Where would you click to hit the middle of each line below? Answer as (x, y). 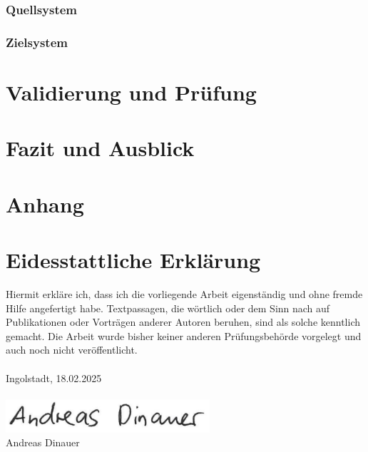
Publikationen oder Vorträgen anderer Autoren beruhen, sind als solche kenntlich (183, 322)
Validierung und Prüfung (131, 92)
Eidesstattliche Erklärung (133, 260)
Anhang (45, 204)
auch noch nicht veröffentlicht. (72, 350)
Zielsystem (37, 42)
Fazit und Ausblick (100, 148)
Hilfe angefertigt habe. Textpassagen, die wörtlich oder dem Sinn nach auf (168, 308)
